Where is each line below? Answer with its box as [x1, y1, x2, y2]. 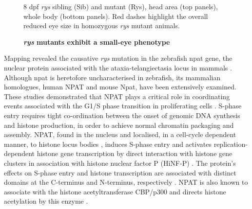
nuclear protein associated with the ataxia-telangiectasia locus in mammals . [4, 62, 232, 72]
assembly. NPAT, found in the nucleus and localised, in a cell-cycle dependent [4, 129, 236, 139]
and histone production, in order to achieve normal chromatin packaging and [4, 120, 234, 130]
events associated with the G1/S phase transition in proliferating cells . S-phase [4, 101, 242, 111]
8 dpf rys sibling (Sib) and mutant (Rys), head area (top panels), [23, 1, 218, 11]
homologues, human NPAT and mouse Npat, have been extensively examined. [4, 82, 236, 92]
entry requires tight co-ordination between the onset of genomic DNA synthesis [4, 110, 240, 120]
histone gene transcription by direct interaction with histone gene [37, 148, 233, 158]
